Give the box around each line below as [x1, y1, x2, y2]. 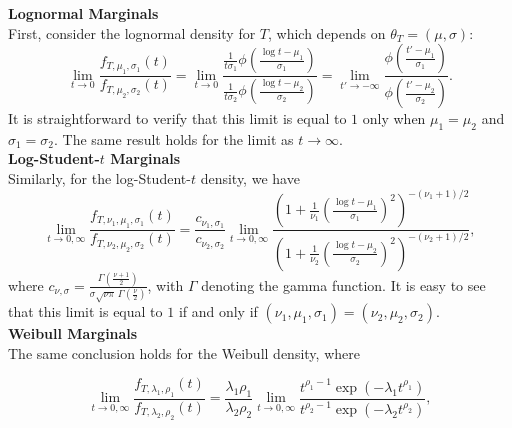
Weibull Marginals [8, 323, 138, 344]
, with [147, 274, 184, 295]
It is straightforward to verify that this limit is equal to [8, 108, 347, 129]
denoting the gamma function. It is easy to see [201, 274, 486, 295]
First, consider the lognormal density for [8, 22, 256, 43]
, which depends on [268, 22, 386, 43]
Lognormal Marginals [8, 3, 159, 23]
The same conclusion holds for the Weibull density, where [8, 342, 360, 363]
